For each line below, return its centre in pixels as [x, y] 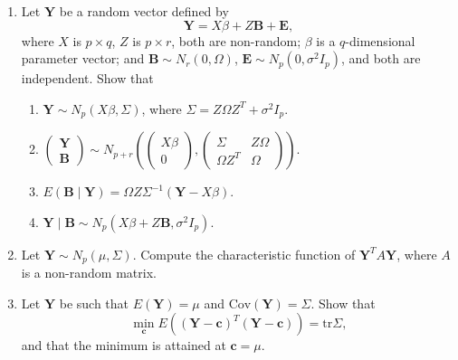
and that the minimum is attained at [124, 345]
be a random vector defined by [144, 11]
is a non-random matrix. [89, 273]
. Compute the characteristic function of [244, 254]
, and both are [381, 58]
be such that [94, 303]
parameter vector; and [83, 58]
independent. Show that [87, 78]
